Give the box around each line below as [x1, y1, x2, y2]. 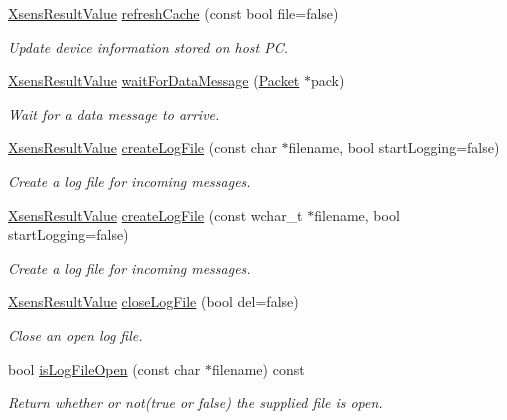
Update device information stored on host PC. [8, 36, 289, 57]
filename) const [212, 358, 305, 379]
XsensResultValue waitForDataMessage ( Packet [8, 70, 300, 91]
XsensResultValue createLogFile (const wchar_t [8, 204, 303, 225]
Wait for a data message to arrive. [8, 103, 220, 124]
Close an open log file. [8, 324, 143, 345]
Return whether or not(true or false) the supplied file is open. [8, 392, 383, 413]
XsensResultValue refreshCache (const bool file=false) [8, 3, 339, 23]
